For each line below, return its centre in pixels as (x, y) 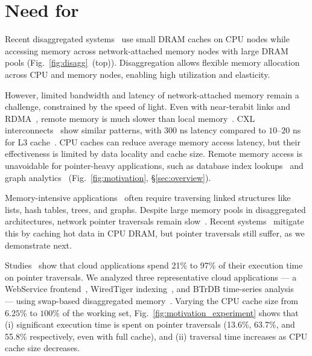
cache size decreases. (43, 348)
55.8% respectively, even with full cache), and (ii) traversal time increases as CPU (156, 336)
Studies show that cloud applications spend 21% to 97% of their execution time (154, 265)
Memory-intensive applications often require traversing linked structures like (148, 198)
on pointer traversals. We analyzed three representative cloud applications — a (151, 277)
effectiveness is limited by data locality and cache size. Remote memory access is (154, 154)
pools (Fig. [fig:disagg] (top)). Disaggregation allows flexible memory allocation (152, 62)
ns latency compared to (223, 130)
